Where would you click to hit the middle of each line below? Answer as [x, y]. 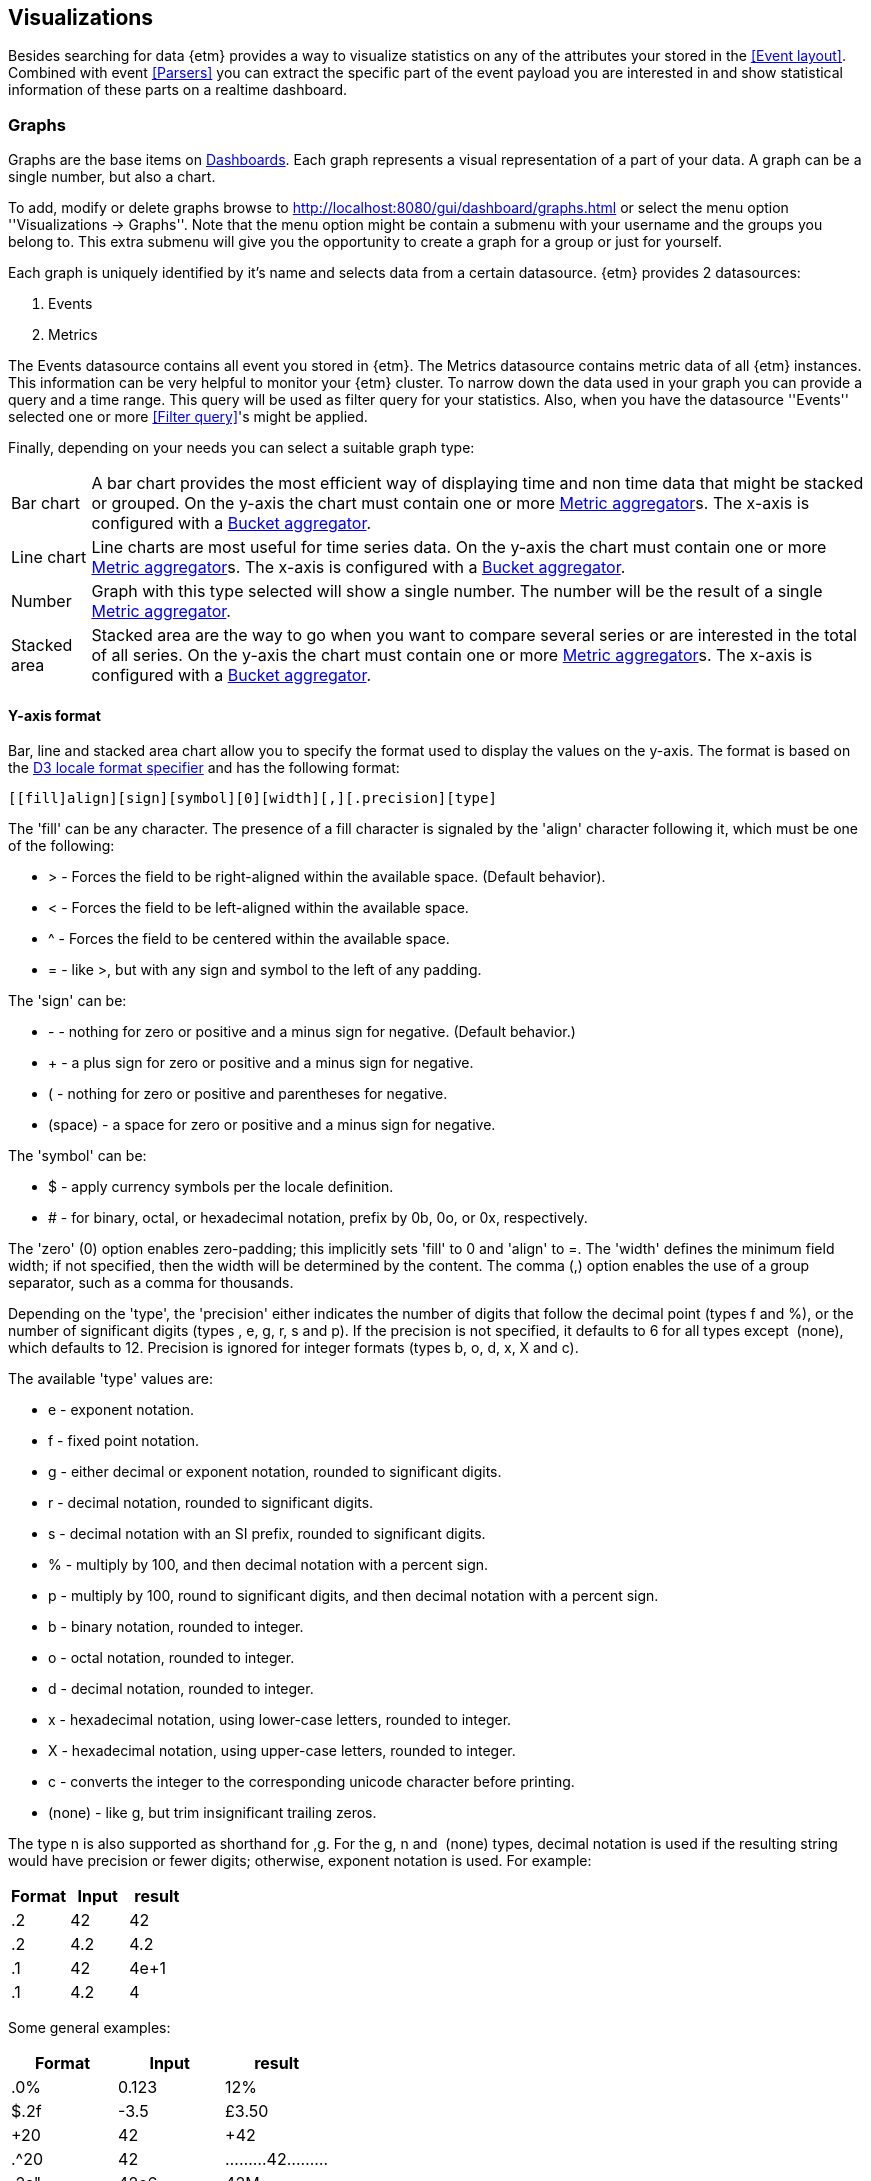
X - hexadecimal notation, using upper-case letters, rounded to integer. [282, 1751]
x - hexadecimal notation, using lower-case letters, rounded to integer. [280, 1720]
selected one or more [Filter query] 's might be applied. [188, 417]
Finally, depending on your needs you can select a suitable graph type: [241, 448]
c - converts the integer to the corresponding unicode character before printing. [311, 1782]
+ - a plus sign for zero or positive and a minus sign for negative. [261, 1063]
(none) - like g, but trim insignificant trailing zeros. [212, 1813]
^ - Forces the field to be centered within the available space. [249, 939]
